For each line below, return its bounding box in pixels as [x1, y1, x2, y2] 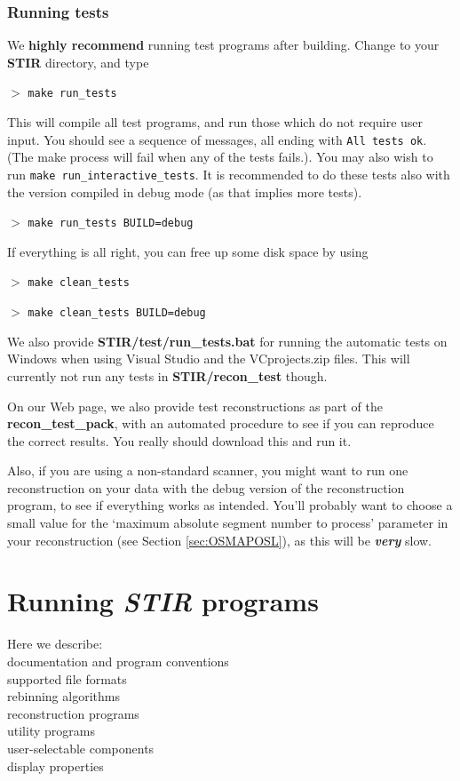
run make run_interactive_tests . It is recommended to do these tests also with [7, 164, 450, 183]
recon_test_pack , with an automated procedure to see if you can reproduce [7, 414, 434, 433]
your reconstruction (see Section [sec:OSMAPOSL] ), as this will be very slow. [7, 530, 432, 549]
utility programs [7, 721, 95, 740]
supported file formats [7, 669, 127, 688]
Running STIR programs [7, 583, 319, 620]
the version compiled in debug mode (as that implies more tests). [7, 182, 362, 201]
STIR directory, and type [7, 52, 149, 71]
